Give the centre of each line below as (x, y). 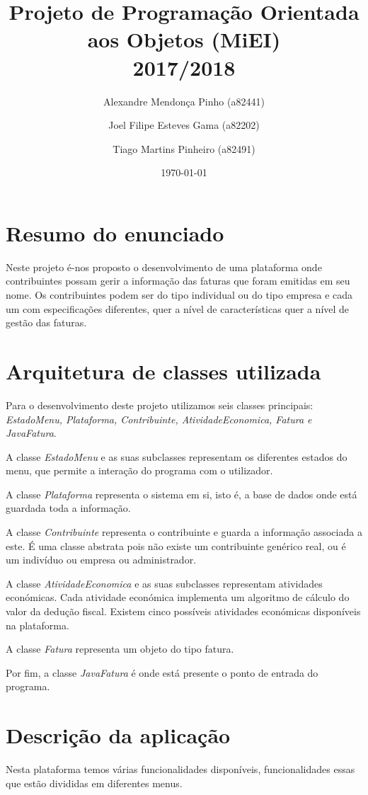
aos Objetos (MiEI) (184, 39)
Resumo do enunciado (115, 233)
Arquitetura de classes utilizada (163, 371)
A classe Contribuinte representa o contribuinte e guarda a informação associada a (184, 532)
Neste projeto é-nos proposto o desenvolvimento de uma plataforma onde (164, 267)
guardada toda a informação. (68, 508)
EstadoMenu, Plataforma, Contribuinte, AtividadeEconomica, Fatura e (159, 419)
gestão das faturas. (46, 322)
